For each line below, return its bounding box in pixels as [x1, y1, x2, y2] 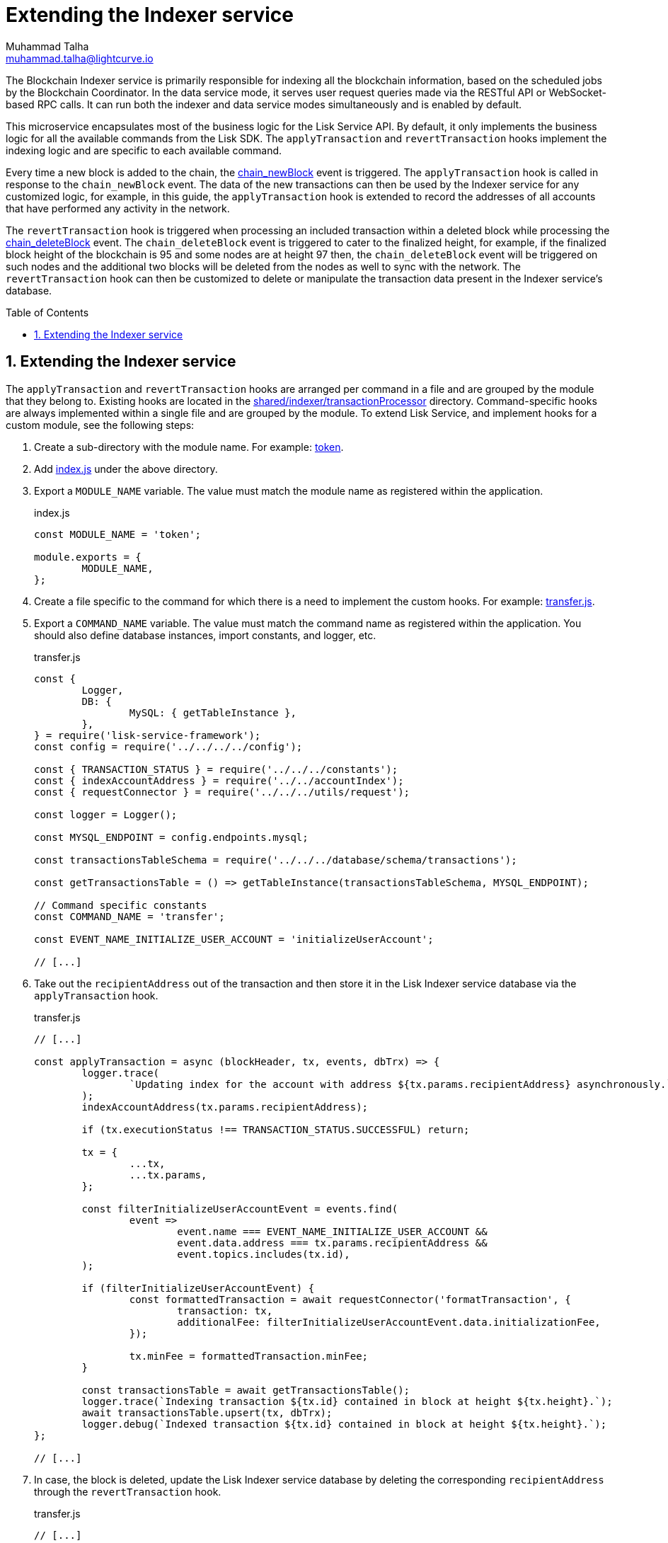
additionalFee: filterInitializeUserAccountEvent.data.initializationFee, [177, 1316, 601, 1328]
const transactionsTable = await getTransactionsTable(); [81, 1384, 410, 1396]
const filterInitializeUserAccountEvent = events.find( [81, 1203, 398, 1215]
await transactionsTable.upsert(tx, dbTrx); [81, 1406, 333, 1418]
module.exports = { [34, 551, 142, 563]
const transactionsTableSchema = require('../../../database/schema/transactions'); [34, 854, 517, 866]
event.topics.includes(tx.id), [177, 1248, 350, 1260]
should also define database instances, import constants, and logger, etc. [34, 629, 376, 641]
